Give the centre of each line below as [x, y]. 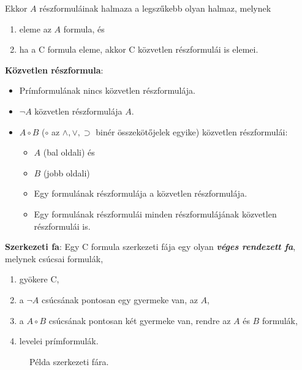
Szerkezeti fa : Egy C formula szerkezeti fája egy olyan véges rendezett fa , [150, 247]
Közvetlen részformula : [54, 70]
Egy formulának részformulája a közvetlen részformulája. [141, 193]
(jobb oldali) [66, 172]
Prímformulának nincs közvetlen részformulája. [107, 90]
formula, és [84, 28]
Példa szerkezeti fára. [69, 361]
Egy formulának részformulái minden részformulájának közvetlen [155, 213]
